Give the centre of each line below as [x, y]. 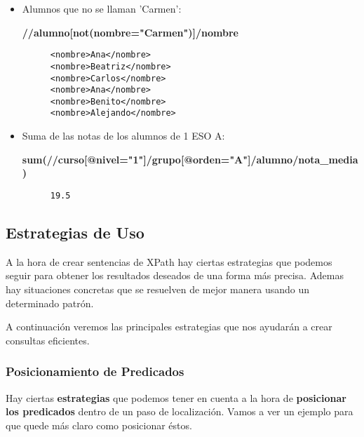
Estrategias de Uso [75, 232]
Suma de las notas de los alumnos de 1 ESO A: [123, 136]
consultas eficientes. [48, 340]
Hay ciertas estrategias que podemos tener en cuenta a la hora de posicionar [176, 397]
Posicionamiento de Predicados [95, 371]
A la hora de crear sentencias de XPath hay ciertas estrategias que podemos [169, 261]
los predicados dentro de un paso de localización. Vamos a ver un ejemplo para [180, 411]
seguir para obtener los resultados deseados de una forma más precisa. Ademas [175, 275]
